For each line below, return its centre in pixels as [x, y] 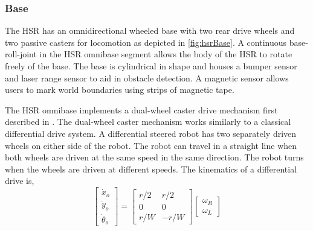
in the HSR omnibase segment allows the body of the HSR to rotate [166, 54]
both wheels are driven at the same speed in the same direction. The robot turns [154, 157]
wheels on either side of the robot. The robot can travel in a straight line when [151, 145]
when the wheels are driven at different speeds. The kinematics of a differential [151, 169]
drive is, [20, 181]
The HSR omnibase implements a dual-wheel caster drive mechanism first [141, 109]
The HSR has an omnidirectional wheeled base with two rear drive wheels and [150, 30]
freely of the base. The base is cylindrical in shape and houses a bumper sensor [151, 66]
